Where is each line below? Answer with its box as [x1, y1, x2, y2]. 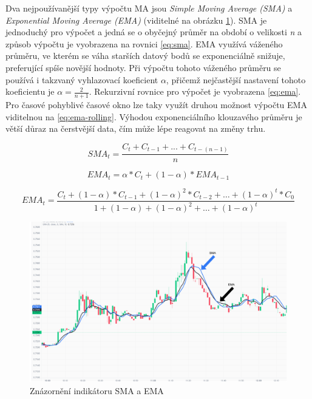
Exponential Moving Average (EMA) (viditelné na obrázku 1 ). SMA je [5, 13, 267, 26]
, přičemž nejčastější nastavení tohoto [166, 73, 306, 86]
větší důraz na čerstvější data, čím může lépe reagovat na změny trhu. [5, 122, 266, 135]
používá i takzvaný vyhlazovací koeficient [5, 73, 158, 86]
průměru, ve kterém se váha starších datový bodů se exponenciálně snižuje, [5, 49, 285, 62]
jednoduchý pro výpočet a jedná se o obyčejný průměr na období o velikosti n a [5, 26, 302, 38]
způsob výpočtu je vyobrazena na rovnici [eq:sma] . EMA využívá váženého [5, 37, 283, 50]
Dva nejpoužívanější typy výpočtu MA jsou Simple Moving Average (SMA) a [5, 2, 293, 14]
